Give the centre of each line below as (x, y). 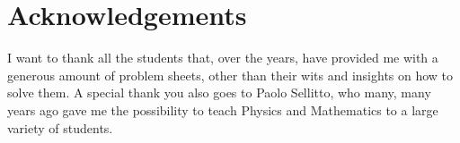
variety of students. (60, 127)
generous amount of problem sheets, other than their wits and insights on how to (230, 75)
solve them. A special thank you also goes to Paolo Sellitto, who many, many (219, 93)
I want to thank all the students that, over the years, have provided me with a (223, 58)
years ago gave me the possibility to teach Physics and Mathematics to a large (223, 109)
